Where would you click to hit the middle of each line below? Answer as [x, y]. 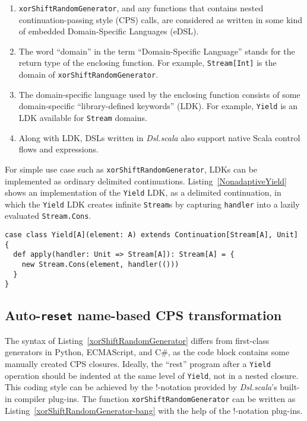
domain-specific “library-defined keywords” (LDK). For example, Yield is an [158, 106]
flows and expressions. [58, 149]
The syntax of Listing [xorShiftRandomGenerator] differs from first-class [137, 340]
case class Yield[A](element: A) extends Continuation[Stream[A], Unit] [151, 235]
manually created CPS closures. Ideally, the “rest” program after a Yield [138, 363]
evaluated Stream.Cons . [48, 216]
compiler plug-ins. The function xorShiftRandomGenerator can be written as [155, 398]
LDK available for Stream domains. [83, 117]
